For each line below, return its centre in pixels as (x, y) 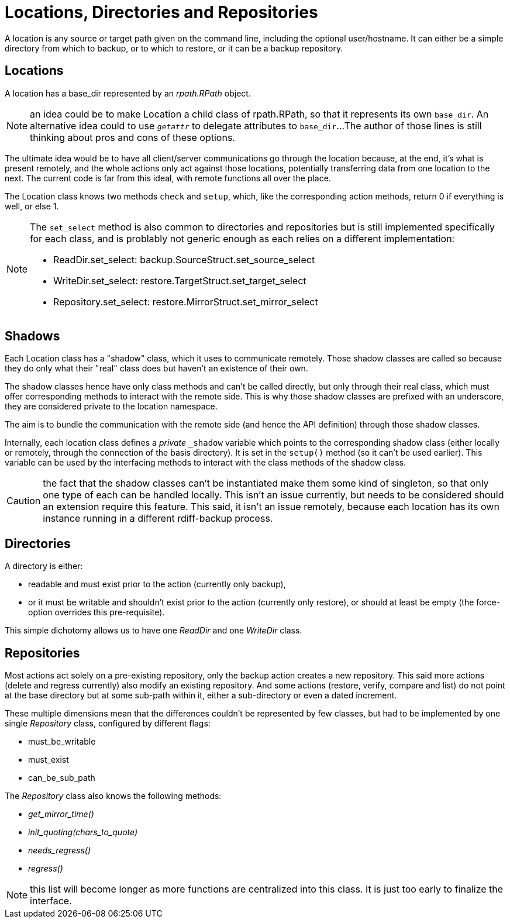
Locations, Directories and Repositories (161, 12)
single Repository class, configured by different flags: (108, 724)
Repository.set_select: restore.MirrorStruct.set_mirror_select (186, 302)
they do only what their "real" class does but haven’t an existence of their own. (156, 368)
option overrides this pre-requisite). (97, 612)
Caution (24, 501)
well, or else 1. (32, 206)
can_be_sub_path (62, 778)
